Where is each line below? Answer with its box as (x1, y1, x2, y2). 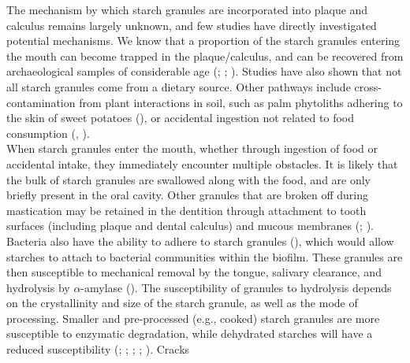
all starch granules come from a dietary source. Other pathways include (6, 78, 351, 94)
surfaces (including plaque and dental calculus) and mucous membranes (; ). (6, 217, 374, 234)
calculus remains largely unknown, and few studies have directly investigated (6, 17, 377, 33)
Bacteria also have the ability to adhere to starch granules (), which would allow (6, 232, 394, 249)
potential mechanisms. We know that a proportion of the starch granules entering (6, 32, 401, 49)
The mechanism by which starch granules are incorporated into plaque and (6, 2, 368, 17)
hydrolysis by (6, 279, 70, 295)
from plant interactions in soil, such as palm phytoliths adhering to (79, 94, 403, 110)
